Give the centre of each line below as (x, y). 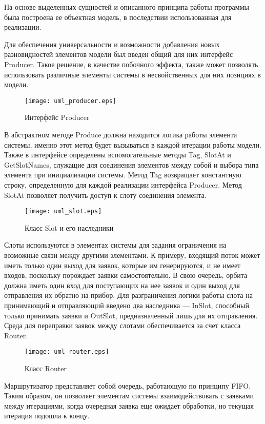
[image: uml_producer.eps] (70, 101)
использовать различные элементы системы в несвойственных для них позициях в (132, 74)
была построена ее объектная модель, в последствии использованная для (118, 17)
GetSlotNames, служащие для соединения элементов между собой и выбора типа (131, 164)
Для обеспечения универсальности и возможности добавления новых (112, 44)
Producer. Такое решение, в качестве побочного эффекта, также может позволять (131, 64)
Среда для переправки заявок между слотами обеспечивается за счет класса (123, 325)
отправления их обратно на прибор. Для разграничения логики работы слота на (128, 295)
